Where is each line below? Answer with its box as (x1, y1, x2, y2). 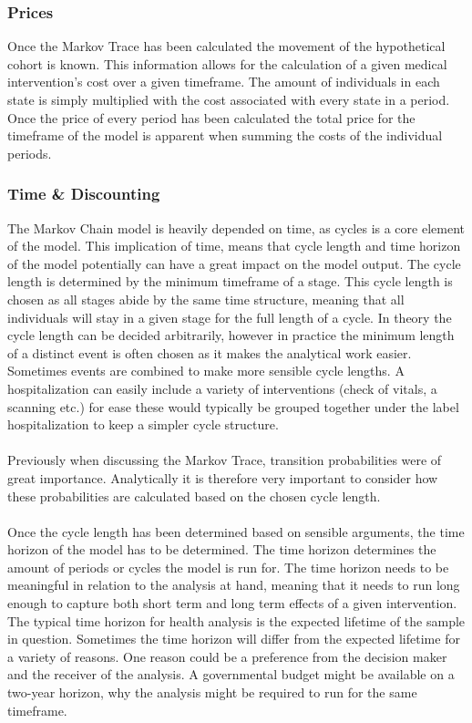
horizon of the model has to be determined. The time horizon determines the (7, 540, 436, 559)
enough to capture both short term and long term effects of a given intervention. (7, 594, 457, 613)
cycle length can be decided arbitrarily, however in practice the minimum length (7, 325, 455, 345)
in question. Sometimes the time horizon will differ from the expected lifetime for (7, 629, 460, 648)
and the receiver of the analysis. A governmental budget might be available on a (7, 665, 455, 684)
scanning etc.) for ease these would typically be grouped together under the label (7, 397, 459, 416)
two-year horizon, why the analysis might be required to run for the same (7, 683, 417, 702)
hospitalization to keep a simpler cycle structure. (7, 415, 279, 434)
